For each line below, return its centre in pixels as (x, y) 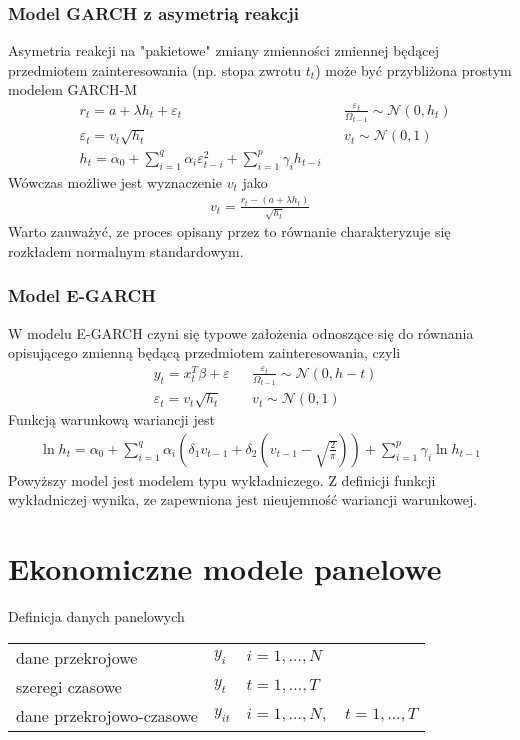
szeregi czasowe (69, 686)
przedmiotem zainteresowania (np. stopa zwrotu (155, 69)
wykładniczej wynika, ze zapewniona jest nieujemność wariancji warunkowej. (243, 499)
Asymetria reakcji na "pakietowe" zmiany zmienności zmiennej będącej (224, 50)
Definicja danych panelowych (96, 616)
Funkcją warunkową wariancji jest (111, 419)
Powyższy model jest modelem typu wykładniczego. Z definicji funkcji (222, 479)
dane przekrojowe (77, 657)
